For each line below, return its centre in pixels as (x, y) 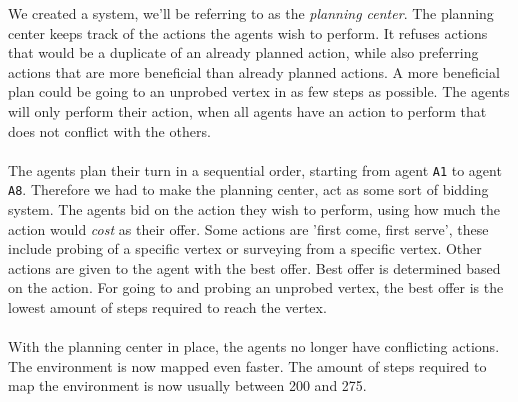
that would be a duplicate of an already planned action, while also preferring (243, 52)
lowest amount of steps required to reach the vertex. (167, 307)
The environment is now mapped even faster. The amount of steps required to (247, 365)
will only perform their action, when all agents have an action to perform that (247, 110)
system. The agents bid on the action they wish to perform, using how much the (254, 209)
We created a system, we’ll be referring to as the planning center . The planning (251, 13)
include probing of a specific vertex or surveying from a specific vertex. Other (245, 248)
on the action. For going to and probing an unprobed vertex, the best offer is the (256, 287)
